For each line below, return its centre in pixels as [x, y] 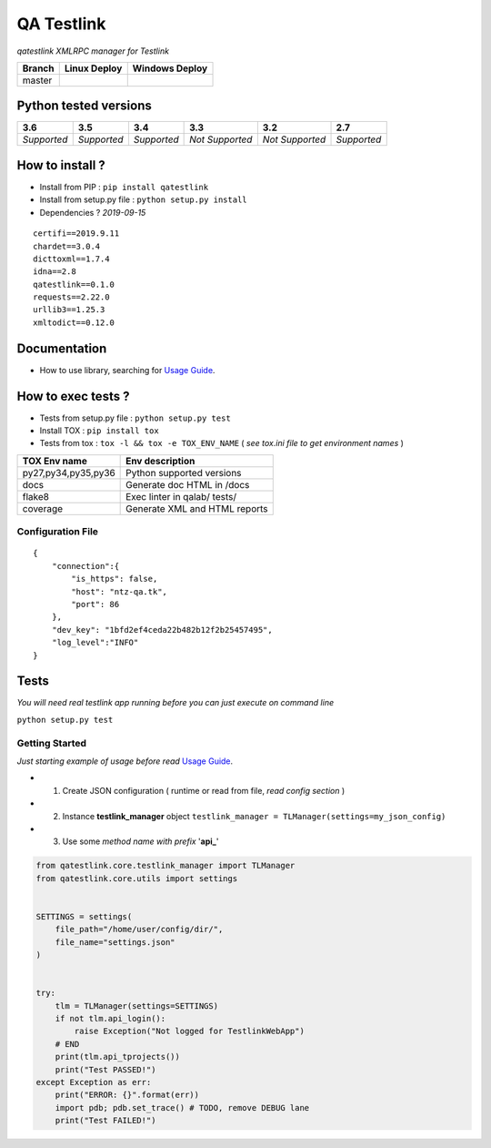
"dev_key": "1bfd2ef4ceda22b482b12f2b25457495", [162, 630]
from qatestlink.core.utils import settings [137, 878]
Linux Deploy [93, 68]
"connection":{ [85, 566]
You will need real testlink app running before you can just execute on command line [175, 703]
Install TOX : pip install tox [99, 431]
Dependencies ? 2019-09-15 [93, 212]
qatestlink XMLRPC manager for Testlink [93, 51]
